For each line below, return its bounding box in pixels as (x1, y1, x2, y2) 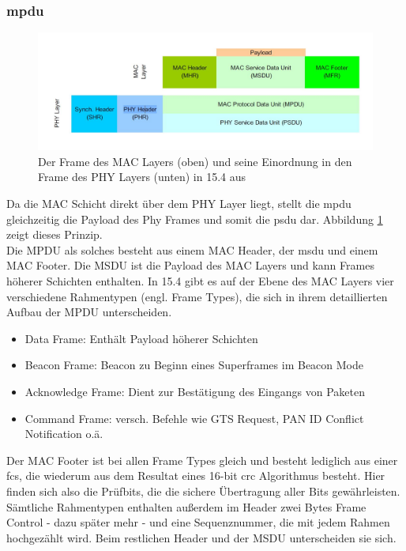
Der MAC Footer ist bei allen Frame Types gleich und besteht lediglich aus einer (6, 451, 398, 468)
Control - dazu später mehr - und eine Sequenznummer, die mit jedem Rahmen (6, 514, 390, 530)
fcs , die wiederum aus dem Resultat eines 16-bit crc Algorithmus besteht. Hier (6, 467, 385, 484)
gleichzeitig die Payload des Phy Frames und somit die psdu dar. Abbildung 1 (6, 210, 383, 227)
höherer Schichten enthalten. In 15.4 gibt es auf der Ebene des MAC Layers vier (6, 273, 394, 289)
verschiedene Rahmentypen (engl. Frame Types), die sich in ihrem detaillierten (6, 288, 388, 304)
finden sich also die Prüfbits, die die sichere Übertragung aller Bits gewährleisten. (6, 482, 400, 499)
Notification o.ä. (24, 425, 103, 442)
